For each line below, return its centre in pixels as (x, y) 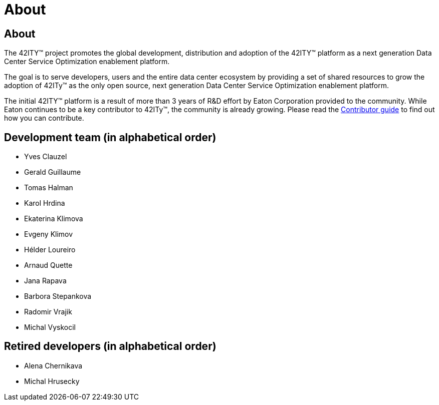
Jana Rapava (45, 281)
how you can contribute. (44, 118)
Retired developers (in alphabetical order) (110, 346)
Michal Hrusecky (52, 381)
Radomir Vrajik (48, 312)
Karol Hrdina (45, 203)
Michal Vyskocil (50, 327)
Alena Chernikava (53, 365)
